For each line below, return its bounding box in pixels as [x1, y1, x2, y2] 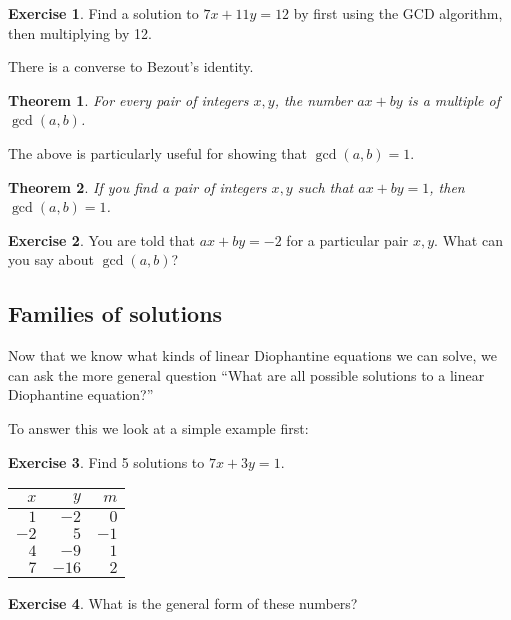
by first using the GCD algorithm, [293, 3, 503, 23]
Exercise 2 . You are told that [8, 229, 196, 250]
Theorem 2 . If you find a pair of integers [8, 176, 267, 197]
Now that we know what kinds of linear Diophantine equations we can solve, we [8, 345, 497, 366]
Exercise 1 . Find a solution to [8, 3, 199, 23]
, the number [274, 89, 353, 110]
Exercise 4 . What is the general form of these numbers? [8, 593, 358, 614]
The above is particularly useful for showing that [8, 142, 308, 163]
